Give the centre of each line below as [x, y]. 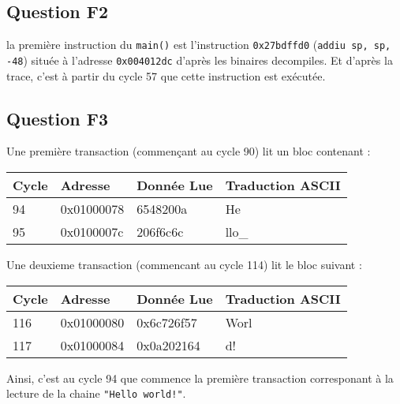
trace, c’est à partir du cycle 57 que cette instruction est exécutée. [166, 75]
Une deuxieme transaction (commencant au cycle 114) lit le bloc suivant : [184, 264]
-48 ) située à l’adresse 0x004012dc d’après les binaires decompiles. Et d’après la [200, 60]
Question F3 [58, 118]
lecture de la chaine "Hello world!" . [96, 393]
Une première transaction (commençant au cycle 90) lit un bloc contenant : [189, 151]
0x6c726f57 [167, 322]
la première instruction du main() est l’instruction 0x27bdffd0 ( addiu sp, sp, [199, 45]
